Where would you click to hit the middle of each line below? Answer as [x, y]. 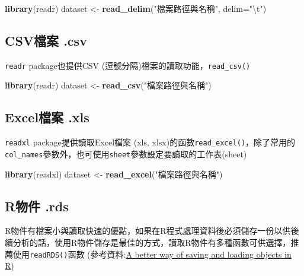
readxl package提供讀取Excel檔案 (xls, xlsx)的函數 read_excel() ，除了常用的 [150, 142]
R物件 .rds [37, 206]
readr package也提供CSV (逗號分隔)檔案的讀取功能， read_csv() [128, 65]
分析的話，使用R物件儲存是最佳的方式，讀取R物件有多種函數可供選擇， [152, 242]
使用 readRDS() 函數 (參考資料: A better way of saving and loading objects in [152, 254]
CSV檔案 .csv [46, 40]
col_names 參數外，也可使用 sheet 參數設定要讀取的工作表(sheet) [126, 153]
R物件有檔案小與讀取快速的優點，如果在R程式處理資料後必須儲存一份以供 [148, 231]
